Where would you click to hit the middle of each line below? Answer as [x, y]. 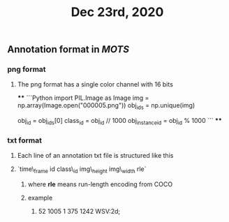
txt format [24, 140]
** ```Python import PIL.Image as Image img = [83, 98]
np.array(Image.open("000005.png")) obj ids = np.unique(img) [106, 106]
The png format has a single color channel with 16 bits [95, 84]
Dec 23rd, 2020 [117, 12]
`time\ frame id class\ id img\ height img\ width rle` [82, 170]
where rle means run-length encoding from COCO [100, 184]
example [40, 198]
